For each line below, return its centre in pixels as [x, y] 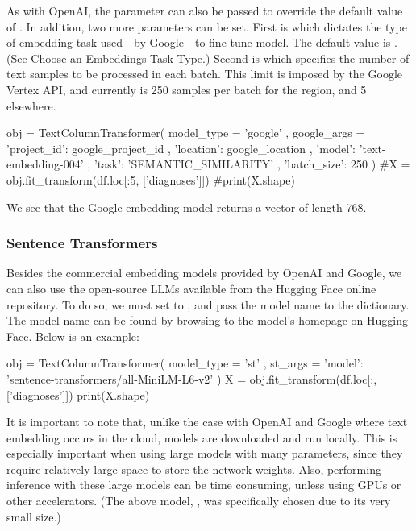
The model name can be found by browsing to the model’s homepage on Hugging [207, 320]
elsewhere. [31, 105]
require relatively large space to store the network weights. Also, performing [194, 469]
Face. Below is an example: [73, 336]
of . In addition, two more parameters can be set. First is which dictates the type [207, 26]
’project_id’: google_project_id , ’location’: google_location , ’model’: [181, 148]
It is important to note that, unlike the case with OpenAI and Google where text [207, 422]
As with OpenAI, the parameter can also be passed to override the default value [205, 10]
